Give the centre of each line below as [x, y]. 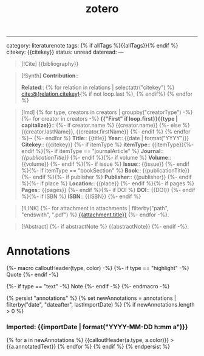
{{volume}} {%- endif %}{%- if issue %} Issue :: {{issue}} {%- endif [105, 164]
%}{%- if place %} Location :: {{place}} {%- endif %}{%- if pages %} [107, 183]
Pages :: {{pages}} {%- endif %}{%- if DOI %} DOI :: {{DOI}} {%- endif [108, 190]
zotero [102, 9]
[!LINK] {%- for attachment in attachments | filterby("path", [95, 208]
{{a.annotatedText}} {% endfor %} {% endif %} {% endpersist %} [88, 347]
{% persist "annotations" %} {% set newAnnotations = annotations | [91, 298]
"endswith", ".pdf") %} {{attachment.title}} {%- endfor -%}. [95, 215]
